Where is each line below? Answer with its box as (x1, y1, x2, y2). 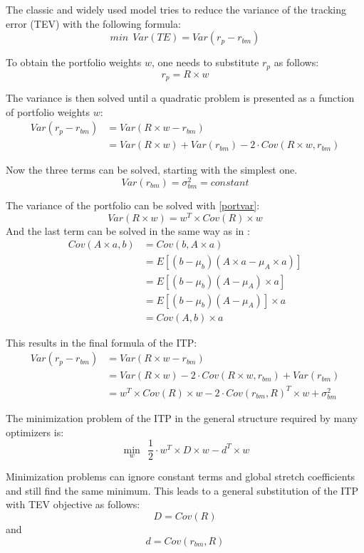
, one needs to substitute (152, 55, 259, 70)
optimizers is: (6, 424, 64, 439)
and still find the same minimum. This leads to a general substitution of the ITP (6, 483, 358, 497)
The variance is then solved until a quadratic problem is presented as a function (6, 90, 355, 105)
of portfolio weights (6, 104, 90, 119)
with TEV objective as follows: (6, 497, 140, 512)
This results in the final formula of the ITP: (6, 335, 197, 349)
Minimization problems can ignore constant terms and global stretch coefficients (6, 469, 355, 484)
